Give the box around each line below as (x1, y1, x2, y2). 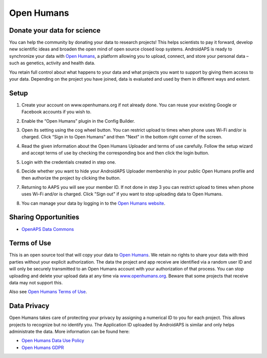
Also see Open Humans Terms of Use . (9, 289, 88, 295)
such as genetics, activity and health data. (9, 60, 95, 66)
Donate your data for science (9, 26, 101, 35)
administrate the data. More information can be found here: (9, 329, 130, 335)
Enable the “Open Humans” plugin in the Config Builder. (21, 118, 135, 124)
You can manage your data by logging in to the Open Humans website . (21, 200, 166, 206)
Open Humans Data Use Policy (21, 338, 85, 344)
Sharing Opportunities (9, 213, 80, 222)
